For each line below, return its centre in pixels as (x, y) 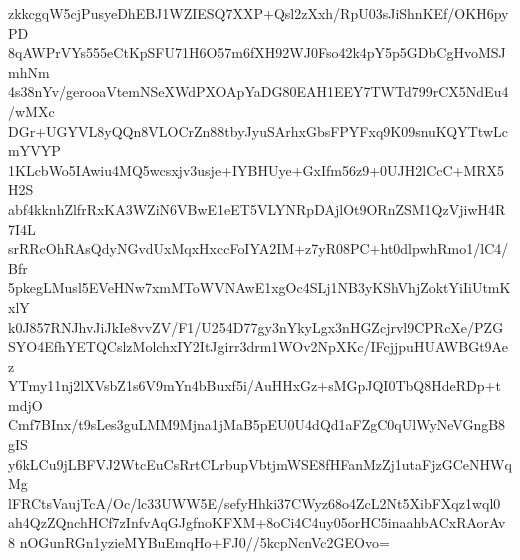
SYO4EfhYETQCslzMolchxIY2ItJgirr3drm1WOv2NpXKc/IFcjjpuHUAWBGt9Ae (258, 346)
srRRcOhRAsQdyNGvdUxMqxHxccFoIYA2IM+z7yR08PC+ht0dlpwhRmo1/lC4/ (258, 248)
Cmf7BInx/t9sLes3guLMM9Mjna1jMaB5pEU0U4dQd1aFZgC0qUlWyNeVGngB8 (257, 424)
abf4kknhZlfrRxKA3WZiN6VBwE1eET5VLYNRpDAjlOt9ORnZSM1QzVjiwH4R (257, 208)
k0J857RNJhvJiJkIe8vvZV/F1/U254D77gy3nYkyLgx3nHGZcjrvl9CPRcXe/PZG (256, 326)
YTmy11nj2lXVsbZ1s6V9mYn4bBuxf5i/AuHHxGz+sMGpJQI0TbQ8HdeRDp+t (254, 385)
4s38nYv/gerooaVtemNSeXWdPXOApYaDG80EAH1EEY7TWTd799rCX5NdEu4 (258, 91)
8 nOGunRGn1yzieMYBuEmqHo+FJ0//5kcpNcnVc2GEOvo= (199, 542)
